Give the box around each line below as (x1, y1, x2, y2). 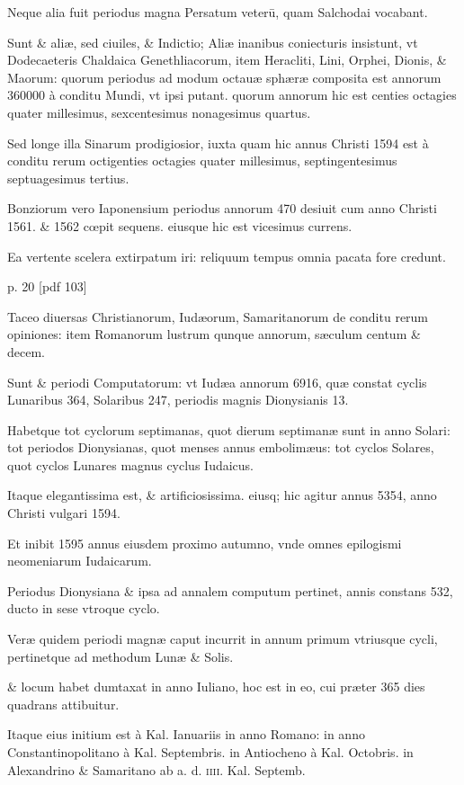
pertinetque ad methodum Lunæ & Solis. (7, 647, 234, 665)
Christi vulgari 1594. (7, 504, 120, 522)
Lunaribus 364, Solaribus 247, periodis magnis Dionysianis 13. (7, 390, 349, 409)
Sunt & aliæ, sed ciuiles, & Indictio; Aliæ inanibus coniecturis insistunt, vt (7, 32, 418, 51)
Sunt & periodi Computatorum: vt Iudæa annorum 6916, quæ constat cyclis (7, 372, 427, 391)
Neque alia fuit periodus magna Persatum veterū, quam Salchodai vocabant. (7, 3, 428, 21)
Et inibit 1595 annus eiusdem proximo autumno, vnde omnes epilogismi (7, 533, 402, 552)
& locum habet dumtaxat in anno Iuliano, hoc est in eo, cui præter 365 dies (7, 677, 425, 696)
